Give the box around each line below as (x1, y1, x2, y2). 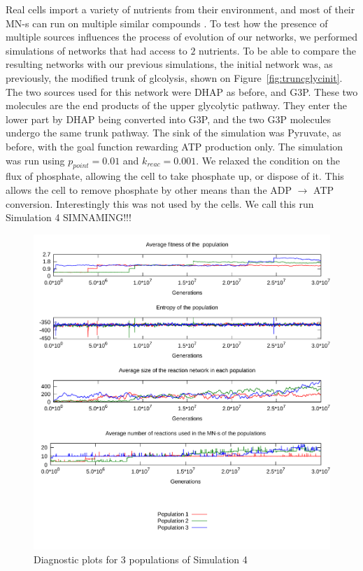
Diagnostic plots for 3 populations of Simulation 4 (34, 551, 248, 566)
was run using (6, 153, 65, 167)
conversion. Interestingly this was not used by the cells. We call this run (6, 196, 314, 211)
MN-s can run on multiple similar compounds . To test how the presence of (6, 15, 328, 30)
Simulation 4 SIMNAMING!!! (6, 210, 131, 225)
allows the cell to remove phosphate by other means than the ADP (6, 182, 292, 197)
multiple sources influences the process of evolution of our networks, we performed (6, 29, 358, 44)
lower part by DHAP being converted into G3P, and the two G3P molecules (6, 111, 332, 126)
